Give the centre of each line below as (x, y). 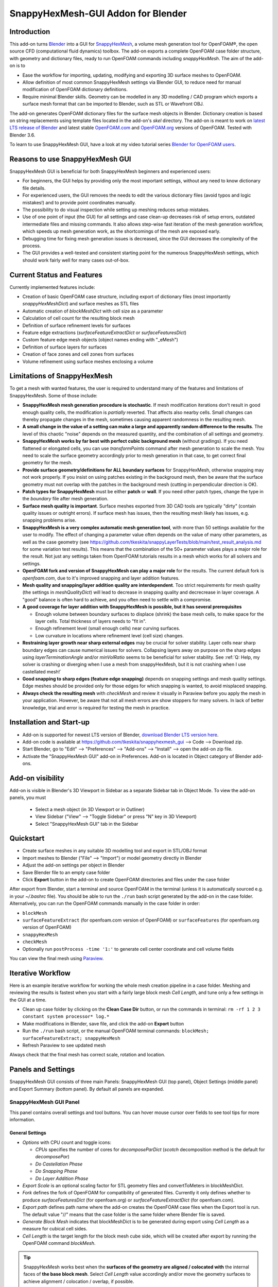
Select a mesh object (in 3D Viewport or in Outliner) (90, 809)
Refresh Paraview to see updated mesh (64, 1045)
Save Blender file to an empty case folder (66, 872)
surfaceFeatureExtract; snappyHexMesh (71, 1038)
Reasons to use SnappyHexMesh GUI (70, 159)
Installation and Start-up (50, 723)
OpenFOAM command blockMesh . (59, 1243)
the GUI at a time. (28, 1000)
